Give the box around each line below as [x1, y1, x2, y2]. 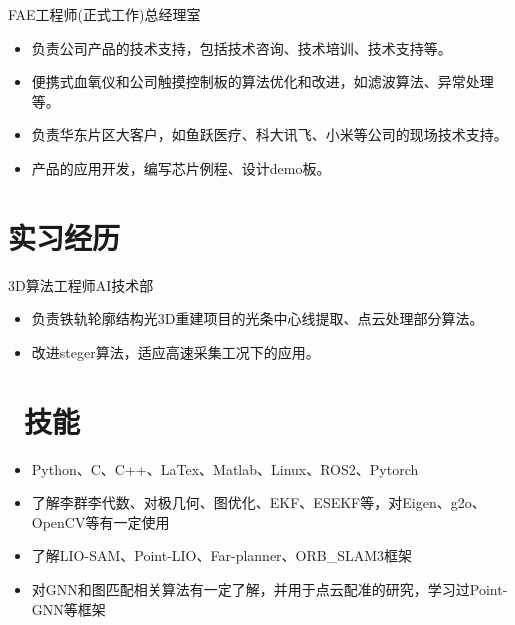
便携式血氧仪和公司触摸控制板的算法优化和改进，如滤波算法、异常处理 [31, 71, 494, 92]
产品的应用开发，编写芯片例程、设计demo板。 [31, 157, 331, 178]
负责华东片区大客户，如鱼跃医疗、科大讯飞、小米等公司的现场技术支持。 [31, 124, 508, 145]
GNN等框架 [31, 598, 106, 619]
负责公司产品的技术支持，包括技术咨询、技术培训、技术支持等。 [31, 37, 452, 58]
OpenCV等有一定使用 [31, 511, 170, 532]
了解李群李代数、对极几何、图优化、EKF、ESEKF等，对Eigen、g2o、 [31, 492, 486, 513]
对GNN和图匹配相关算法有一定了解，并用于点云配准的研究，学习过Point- [31, 578, 508, 599]
